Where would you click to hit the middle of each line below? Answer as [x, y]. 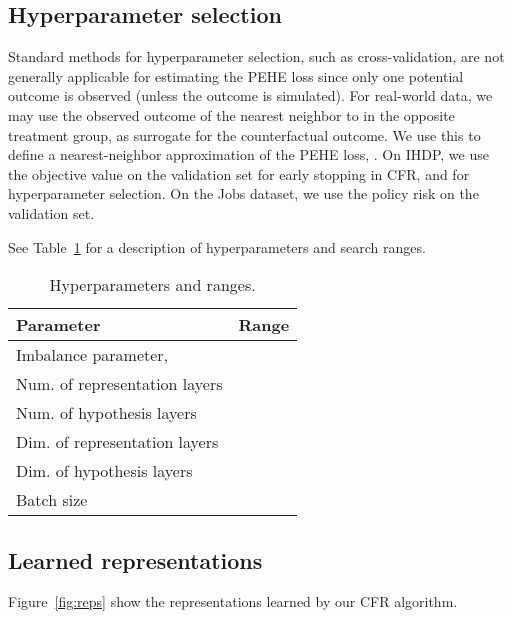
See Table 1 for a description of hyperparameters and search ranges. [217, 246]
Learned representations [135, 559]
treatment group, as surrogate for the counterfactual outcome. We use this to [244, 134]
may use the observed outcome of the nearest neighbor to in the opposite [231, 114]
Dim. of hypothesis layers [104, 471]
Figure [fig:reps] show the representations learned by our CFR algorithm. [233, 601]
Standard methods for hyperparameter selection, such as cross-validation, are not [256, 56]
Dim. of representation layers [117, 442]
